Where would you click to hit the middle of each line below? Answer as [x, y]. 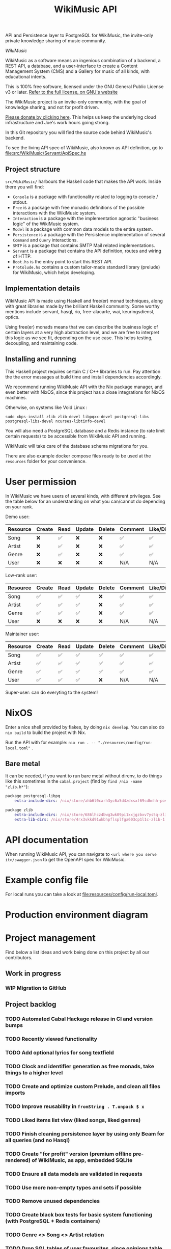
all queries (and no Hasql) [38, 1140]
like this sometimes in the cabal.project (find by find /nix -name [74, 781]
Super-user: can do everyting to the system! [52, 692]
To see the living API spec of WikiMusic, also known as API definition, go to [84, 148]
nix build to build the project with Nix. [46, 732]
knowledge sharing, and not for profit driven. [52, 107]
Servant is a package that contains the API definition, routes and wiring [87, 251]
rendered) [18, 1160]
